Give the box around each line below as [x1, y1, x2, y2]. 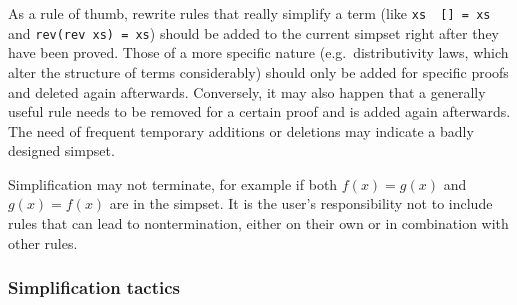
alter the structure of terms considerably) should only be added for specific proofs [8, 61, 509, 82]
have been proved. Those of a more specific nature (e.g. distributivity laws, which [8, 42, 509, 63]
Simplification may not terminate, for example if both [8, 173, 338, 194]
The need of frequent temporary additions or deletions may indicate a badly [8, 120, 474, 141]
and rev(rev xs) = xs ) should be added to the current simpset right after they [8, 22, 500, 43]
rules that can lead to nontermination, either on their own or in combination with [8, 213, 509, 234]
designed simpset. [8, 140, 115, 161]
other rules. [8, 232, 78, 253]
